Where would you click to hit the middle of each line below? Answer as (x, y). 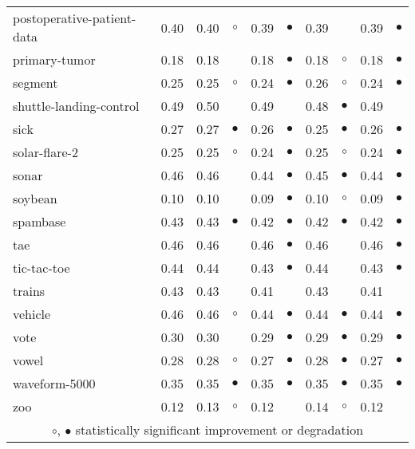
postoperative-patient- (75, 18)
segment (36, 83)
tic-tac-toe (41, 268)
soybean (35, 198)
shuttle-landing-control (76, 106)
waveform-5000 (54, 383)
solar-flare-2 (45, 152)
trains (29, 291)
